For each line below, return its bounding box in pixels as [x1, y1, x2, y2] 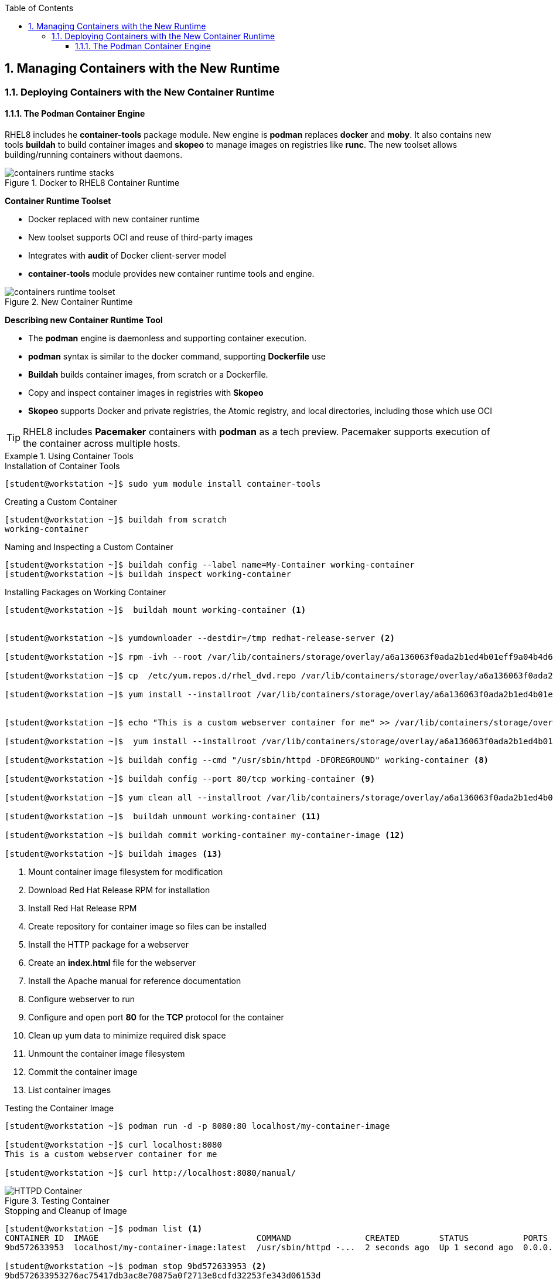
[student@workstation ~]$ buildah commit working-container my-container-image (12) [5, 830, 405, 840]
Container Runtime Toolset [5, 196, 111, 206]
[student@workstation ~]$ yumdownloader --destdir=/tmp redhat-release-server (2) [5, 633, 395, 643]
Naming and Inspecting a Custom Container [5, 542, 173, 552]
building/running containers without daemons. [5, 150, 183, 160]
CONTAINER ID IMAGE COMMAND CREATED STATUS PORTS [5, 1233, 548, 1243]
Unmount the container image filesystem [28, 1049, 185, 1059]
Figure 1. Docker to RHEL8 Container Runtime [5, 178, 180, 188]
